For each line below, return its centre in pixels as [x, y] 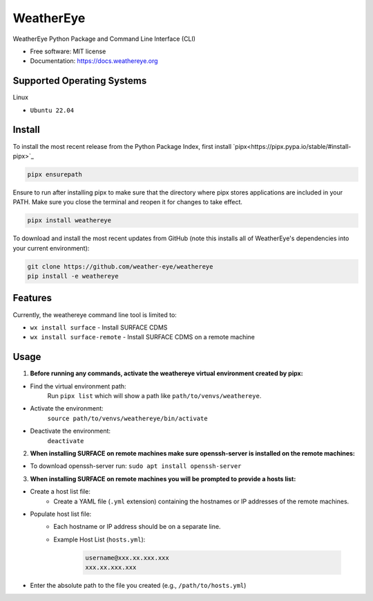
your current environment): [51, 248]
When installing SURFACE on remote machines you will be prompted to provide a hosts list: [163, 478]
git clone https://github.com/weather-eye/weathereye [120, 266]
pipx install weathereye [69, 221]
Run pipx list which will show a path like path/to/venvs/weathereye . [154, 395]
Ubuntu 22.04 [52, 110]
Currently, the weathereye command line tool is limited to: [95, 314]
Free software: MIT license [68, 51]
